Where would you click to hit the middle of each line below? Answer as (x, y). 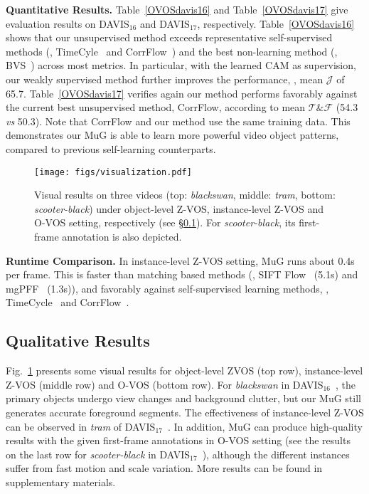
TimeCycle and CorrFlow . (68, 302)
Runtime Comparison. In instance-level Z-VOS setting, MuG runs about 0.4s (180, 260)
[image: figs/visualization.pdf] (113, 172)
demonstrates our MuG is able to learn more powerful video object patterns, (172, 135)
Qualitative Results (78, 341)
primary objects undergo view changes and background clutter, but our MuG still (183, 398)
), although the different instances (276, 454)
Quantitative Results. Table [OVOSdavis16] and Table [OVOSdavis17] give (177, 9)
